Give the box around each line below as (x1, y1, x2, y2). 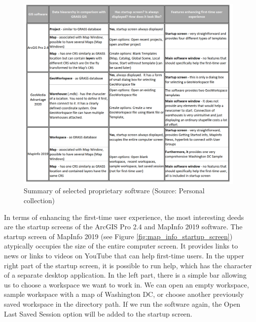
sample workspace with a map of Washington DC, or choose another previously (4, 289, 244, 299)
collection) (24, 195, 55, 205)
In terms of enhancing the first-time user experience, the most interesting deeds (4, 212, 244, 222)
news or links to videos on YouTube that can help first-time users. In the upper (4, 250, 244, 260)
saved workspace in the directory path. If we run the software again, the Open (4, 298, 241, 309)
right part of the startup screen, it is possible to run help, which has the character (4, 260, 252, 270)
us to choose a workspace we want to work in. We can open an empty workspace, (4, 279, 249, 289)
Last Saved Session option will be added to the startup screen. (4, 308, 192, 319)
